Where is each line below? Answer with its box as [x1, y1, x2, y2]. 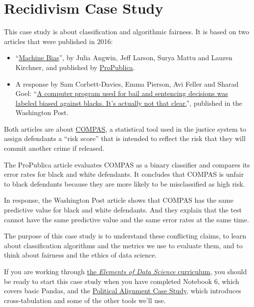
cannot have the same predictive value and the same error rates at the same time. [4, 214, 249, 224]
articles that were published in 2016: [4, 36, 113, 46]
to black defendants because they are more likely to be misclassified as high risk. [4, 178, 245, 189]
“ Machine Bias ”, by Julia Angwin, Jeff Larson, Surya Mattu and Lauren [15, 52, 232, 63]
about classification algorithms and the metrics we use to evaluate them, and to [4, 240, 243, 250]
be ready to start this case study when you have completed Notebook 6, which [4, 276, 239, 286]
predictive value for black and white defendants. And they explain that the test [4, 205, 242, 215]
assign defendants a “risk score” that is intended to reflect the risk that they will [4, 133, 246, 143]
